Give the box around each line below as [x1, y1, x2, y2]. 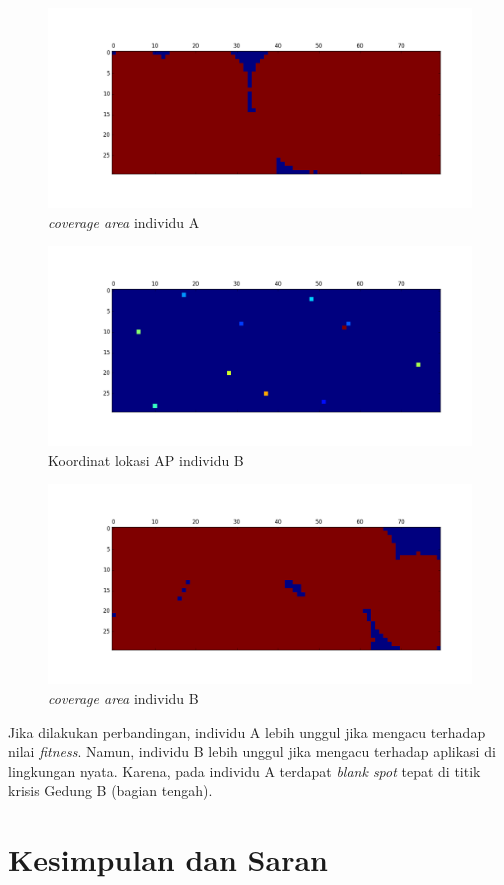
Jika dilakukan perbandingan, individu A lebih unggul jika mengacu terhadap [8, 721, 486, 742]
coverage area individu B [48, 687, 199, 708]
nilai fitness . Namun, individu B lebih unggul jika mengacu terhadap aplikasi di [8, 741, 496, 762]
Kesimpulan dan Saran [8, 839, 328, 880]
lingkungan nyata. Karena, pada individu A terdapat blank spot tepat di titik [8, 760, 481, 781]
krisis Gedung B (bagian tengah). [8, 780, 213, 801]
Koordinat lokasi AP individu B [48, 449, 244, 470]
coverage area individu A [48, 211, 200, 232]
